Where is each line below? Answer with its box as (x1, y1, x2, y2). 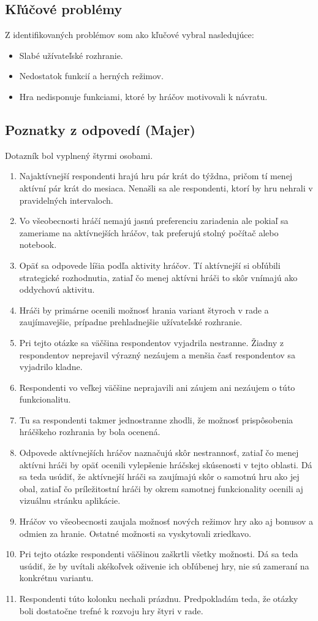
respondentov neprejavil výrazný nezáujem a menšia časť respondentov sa (19, 348, 295, 361)
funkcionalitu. (19, 393, 71, 406)
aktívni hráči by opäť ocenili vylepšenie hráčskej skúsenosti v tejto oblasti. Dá (19, 458, 312, 471)
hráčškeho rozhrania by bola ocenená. (19, 425, 161, 438)
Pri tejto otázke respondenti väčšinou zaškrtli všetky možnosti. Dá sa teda (19, 547, 298, 560)
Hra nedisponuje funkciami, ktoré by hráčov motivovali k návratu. (19, 90, 268, 102)
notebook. (19, 238, 57, 251)
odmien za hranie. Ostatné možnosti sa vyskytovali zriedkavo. (19, 526, 251, 539)
